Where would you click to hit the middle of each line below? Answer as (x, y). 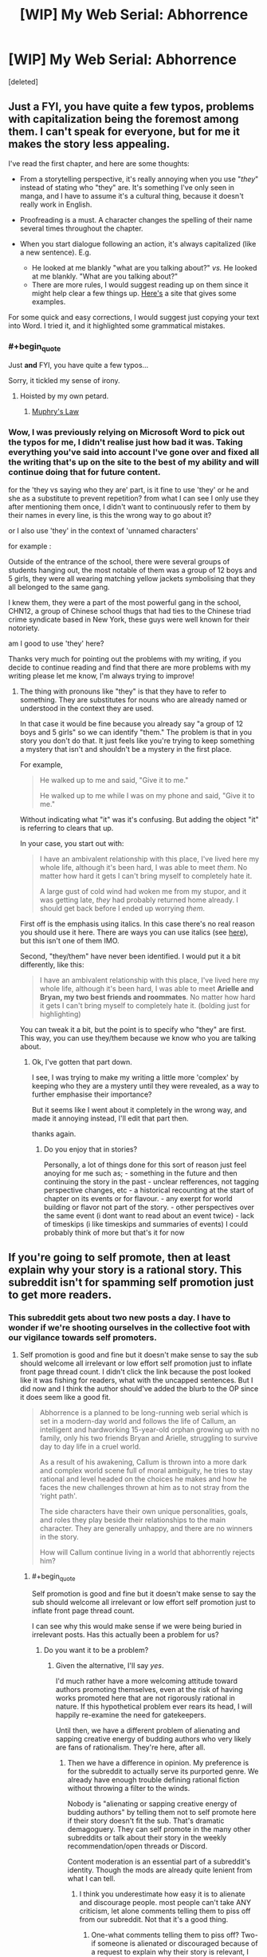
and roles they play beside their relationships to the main (132, 1520)
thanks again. (54, 1133)
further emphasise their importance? (92, 1094)
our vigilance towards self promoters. (82, 1337)
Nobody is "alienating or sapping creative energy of (152, 1804)
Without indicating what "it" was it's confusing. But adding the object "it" (139, 819)
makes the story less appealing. (89, 144)
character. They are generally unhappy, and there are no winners (146, 1528)
